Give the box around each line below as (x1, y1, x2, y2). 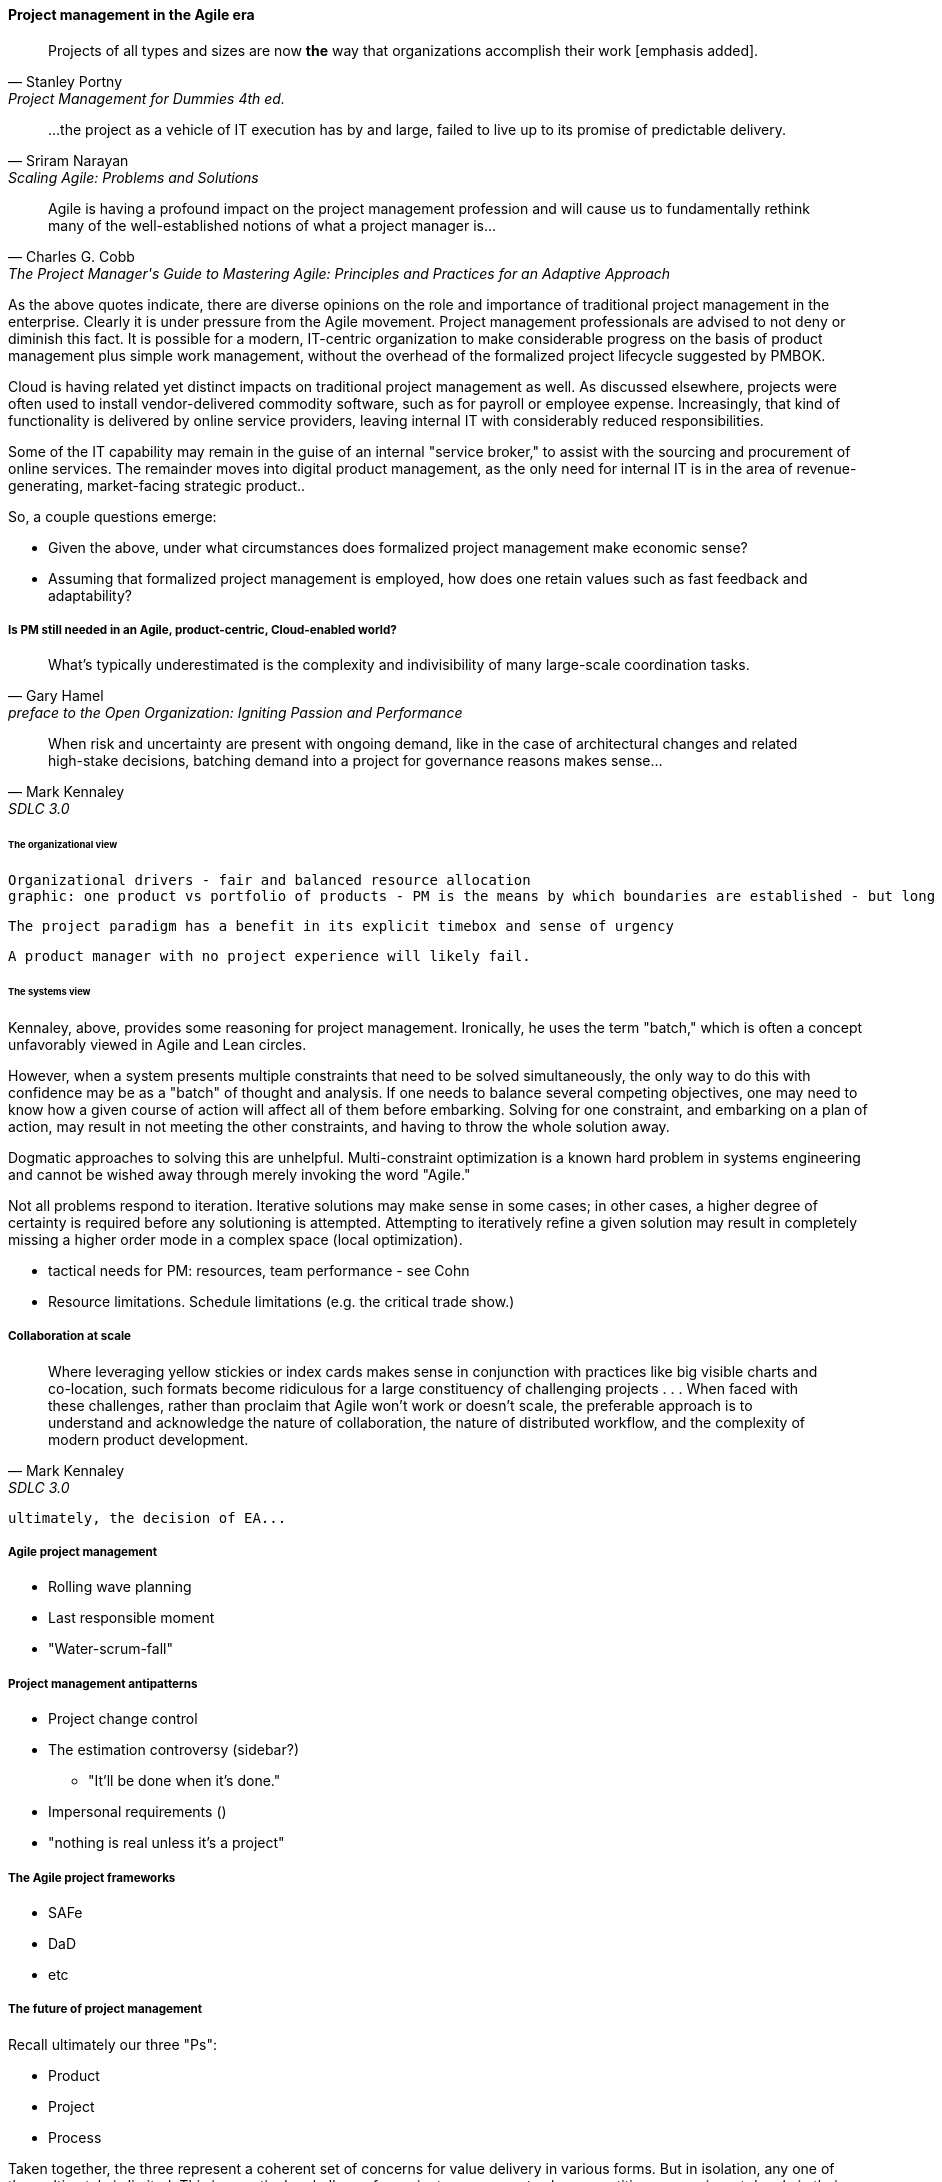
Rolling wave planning (48, 1578, 192, 1596)
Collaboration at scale (8, 1329, 131, 1344)
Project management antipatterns (8, 1676, 198, 1691)
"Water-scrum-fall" (48, 1640, 173, 1658)
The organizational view (8, 839, 118, 851)
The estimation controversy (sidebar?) (48, 1741, 299, 1759)
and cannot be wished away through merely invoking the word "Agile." (8, 1165, 471, 1183)
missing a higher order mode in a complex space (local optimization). (8, 1230, 463, 1248)
